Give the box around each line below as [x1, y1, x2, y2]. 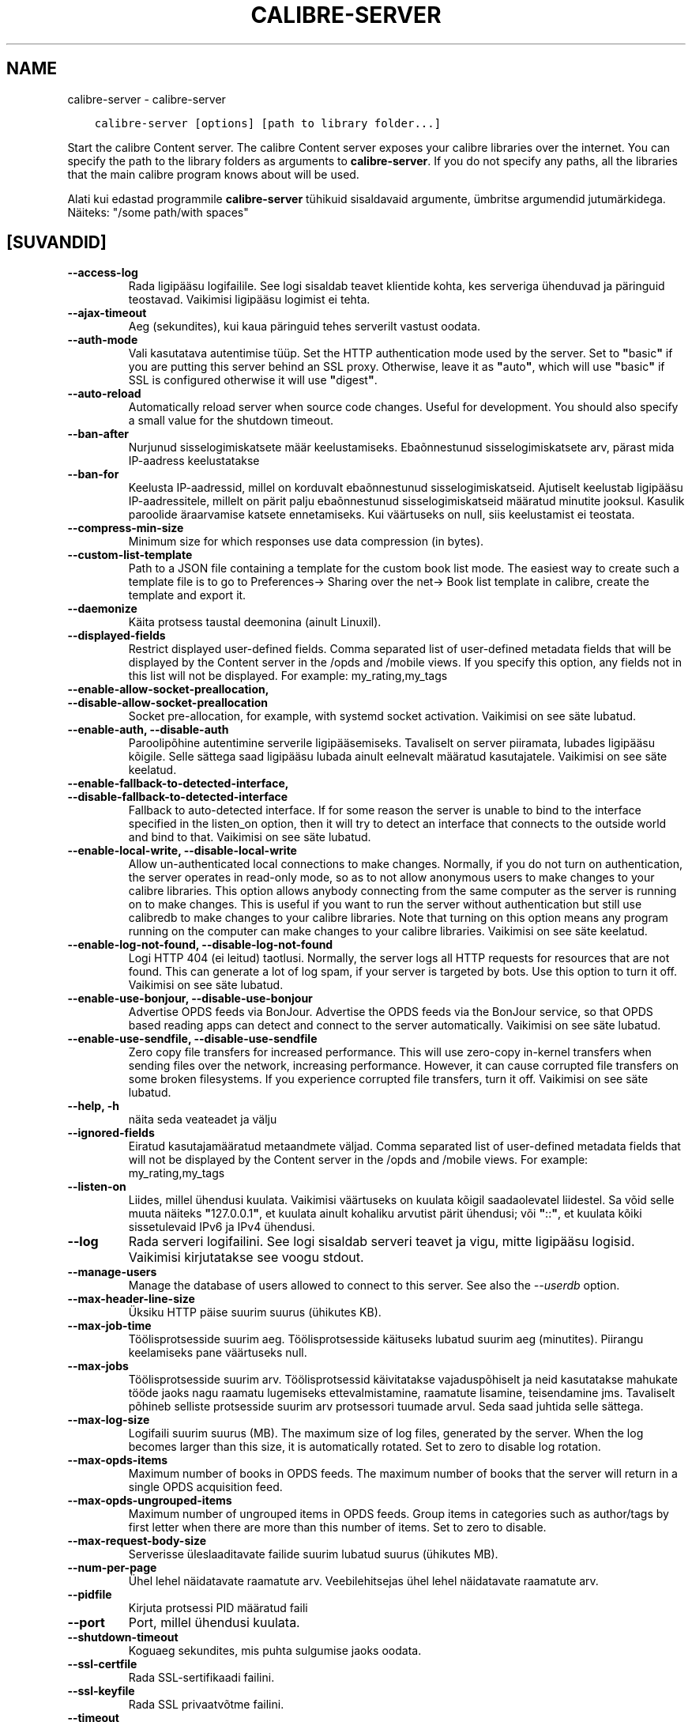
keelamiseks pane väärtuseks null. [128, 1346, 307, 1360]
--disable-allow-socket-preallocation [67, 696, 269, 710]
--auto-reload [67, 387, 141, 401]
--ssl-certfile [67, 1657, 137, 1671]
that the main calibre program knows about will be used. [67, 167, 359, 181]
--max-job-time [67, 1319, 152, 1333]
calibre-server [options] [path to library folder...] [94, 116, 442, 130]
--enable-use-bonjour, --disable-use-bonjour [67, 991, 313, 1006]
